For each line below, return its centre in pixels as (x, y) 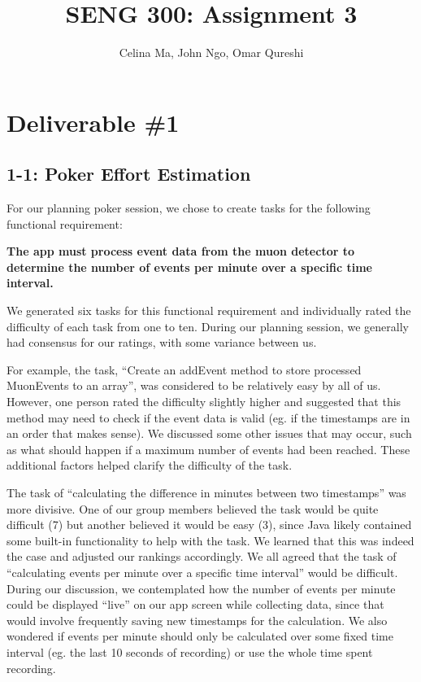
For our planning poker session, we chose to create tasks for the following (189, 208)
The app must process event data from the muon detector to (180, 251)
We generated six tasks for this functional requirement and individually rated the (209, 310)
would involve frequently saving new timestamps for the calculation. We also (197, 620)
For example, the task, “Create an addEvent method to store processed (184, 369)
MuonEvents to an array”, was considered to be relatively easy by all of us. (194, 385)
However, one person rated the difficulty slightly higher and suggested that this (204, 402)
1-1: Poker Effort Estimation (129, 174)
